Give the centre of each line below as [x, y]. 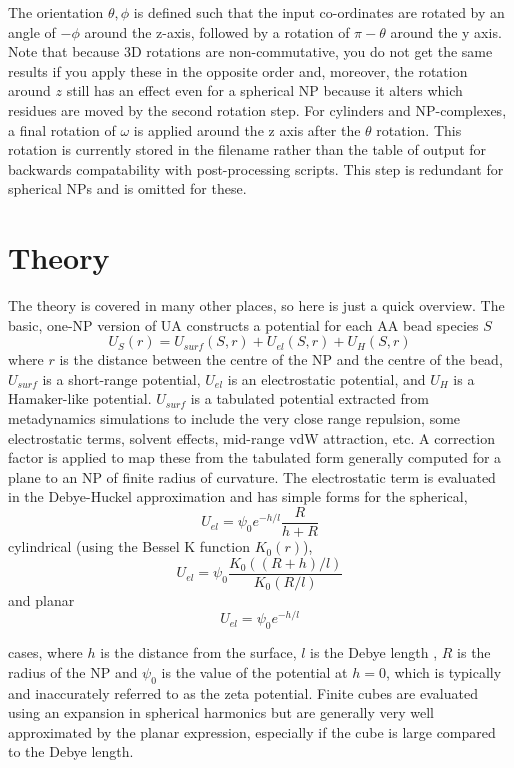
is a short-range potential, [121, 378]
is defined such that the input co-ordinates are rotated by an [319, 12]
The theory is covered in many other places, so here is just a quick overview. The [256, 305]
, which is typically [443, 671]
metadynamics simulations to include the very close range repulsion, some [234, 418]
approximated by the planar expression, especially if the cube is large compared [252, 731]
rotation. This [419, 129]
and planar [41, 599]
